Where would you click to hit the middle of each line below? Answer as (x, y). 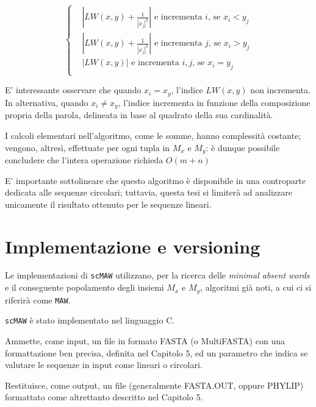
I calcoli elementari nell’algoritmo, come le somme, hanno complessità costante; (153, 135)
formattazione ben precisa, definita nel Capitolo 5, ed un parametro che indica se (156, 352)
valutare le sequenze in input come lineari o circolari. (104, 365)
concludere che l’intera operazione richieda (84, 159)
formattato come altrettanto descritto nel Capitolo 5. (104, 397)
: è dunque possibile (243, 147)
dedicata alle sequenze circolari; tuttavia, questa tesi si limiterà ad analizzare (149, 192)
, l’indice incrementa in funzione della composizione (214, 102)
